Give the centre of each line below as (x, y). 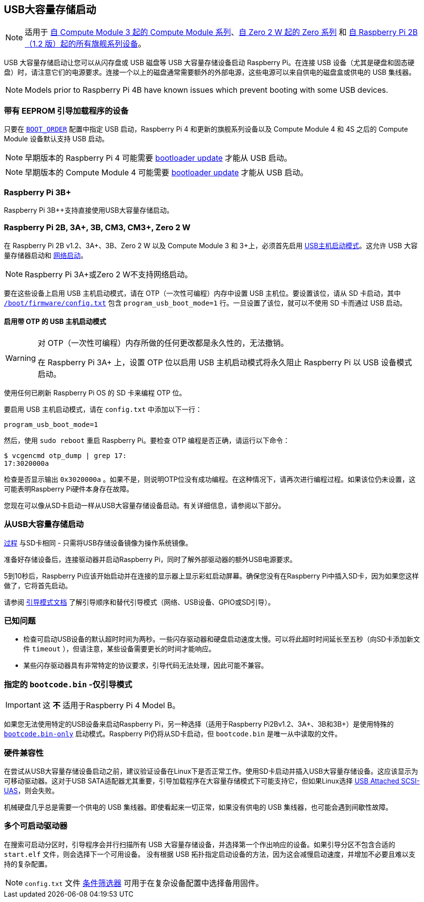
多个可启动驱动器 (36, 826)
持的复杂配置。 (28, 864)
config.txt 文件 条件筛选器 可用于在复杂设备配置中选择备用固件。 (144, 883)
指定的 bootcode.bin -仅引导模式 (68, 684)
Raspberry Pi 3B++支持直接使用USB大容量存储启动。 (89, 210)
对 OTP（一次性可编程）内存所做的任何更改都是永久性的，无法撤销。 (163, 343)
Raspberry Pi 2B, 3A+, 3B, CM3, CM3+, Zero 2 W (97, 228)
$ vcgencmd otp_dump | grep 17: (65, 455)
